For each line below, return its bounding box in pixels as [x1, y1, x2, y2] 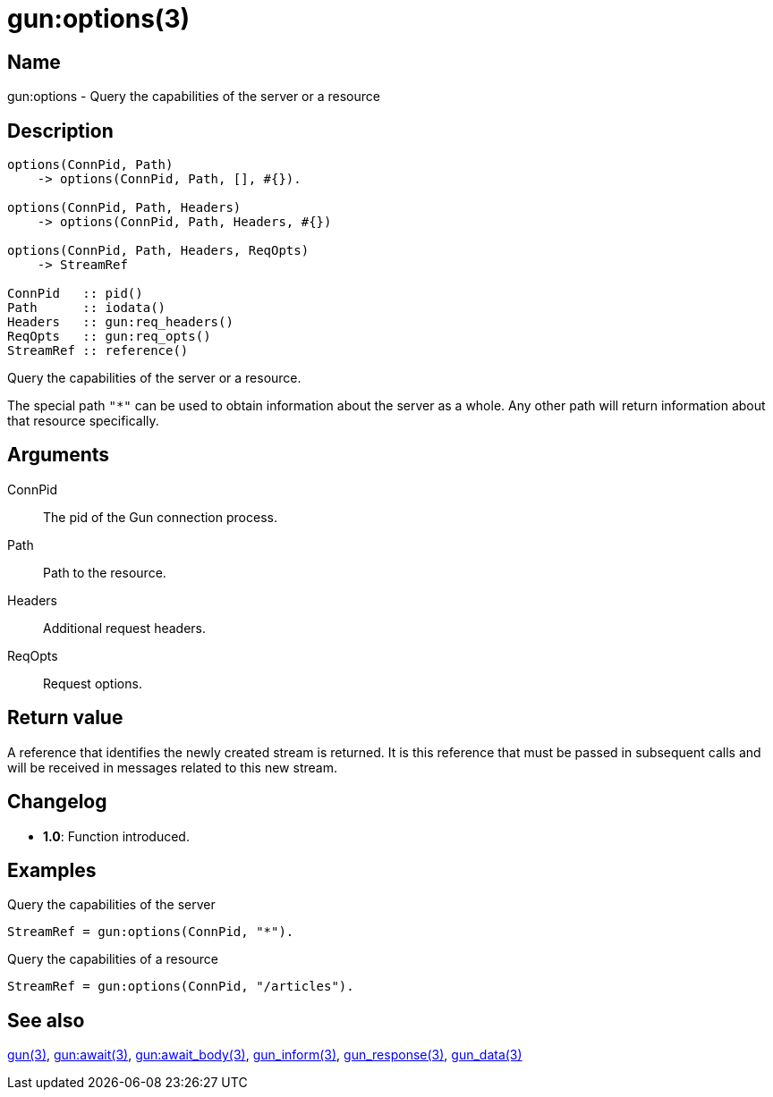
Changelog [7, 790, 107, 814]
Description [7, 119, 114, 142]
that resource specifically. [7, 413, 159, 429]
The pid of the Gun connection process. [43, 509, 277, 525]
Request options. [43, 675, 142, 691]
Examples [7, 858, 97, 882]
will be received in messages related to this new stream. [7, 759, 337, 775]
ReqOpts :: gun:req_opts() [7, 329, 211, 344]
